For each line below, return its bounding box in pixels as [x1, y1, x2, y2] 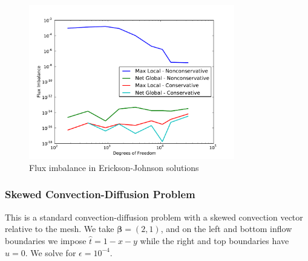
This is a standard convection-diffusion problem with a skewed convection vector [5, 210, 303, 223]
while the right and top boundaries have [140, 234, 289, 246]
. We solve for [25, 246, 76, 259]
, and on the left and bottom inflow [160, 222, 292, 235]
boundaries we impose [5, 234, 87, 246]
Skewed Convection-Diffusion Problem [5, 187, 195, 202]
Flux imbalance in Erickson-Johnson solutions [29, 161, 199, 173]
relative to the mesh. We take [5, 222, 114, 235]
